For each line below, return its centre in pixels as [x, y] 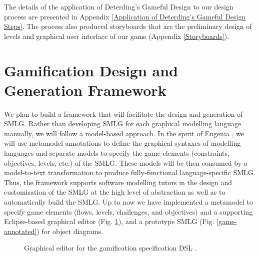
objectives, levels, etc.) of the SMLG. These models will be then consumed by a [126, 162]
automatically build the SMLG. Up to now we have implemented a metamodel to [129, 202]
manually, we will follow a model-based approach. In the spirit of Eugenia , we [124, 133]
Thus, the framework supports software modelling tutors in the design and [118, 182]
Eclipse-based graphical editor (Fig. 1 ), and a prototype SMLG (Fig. [109, 221]
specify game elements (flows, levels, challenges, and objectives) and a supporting [128, 211]
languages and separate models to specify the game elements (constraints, [117, 153]
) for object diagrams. [70, 231]
